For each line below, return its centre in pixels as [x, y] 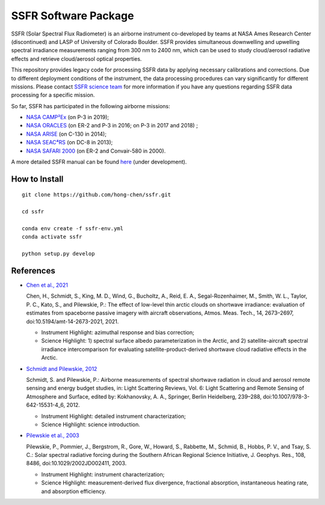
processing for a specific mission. [53, 95]
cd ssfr [33, 212]
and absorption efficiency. [74, 491]
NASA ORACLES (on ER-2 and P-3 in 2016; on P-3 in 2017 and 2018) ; [112, 126]
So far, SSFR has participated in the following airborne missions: [91, 106]
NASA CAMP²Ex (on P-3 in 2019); [68, 117]
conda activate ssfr [52, 237]
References [33, 271]
